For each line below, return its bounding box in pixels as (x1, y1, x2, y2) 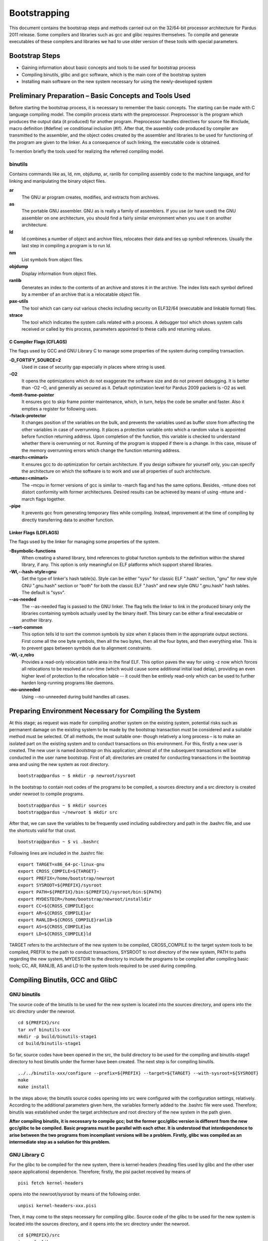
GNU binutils (9, 991, 41, 998)
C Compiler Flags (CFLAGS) (9, 339, 67, 345)
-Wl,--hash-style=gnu (9, 568, 57, 574)
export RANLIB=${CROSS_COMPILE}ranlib (18, 917, 113, 923)
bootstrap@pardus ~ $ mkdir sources (18, 802, 107, 808)
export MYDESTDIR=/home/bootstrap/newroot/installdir (18, 896, 151, 902)
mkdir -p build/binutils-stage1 (18, 1034, 97, 1039)
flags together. (35, 496, 66, 502)
